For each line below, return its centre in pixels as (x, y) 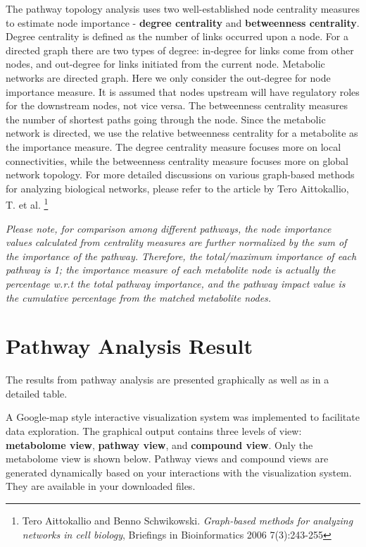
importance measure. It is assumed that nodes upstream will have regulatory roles (183, 91)
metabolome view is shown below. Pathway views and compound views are (167, 459)
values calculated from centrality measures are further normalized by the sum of (176, 242)
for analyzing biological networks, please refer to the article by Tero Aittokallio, (177, 188)
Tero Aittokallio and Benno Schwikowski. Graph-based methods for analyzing (188, 520)
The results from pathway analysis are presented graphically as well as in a (168, 380)
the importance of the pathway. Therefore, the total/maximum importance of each (181, 256)
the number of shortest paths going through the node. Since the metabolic (166, 119)
